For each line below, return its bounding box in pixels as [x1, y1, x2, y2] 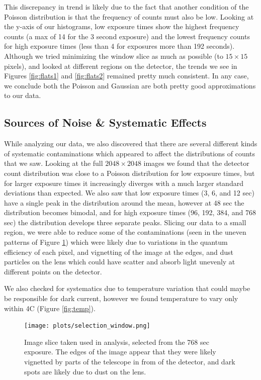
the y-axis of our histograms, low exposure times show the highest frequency [4, 21, 239, 32]
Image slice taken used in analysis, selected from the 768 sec [24, 336, 209, 347]
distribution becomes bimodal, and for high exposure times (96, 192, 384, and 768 [4, 207, 256, 218]
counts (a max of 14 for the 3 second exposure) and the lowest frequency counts [4, 31, 250, 41]
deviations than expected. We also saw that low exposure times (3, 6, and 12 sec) [4, 187, 254, 198]
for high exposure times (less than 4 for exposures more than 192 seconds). [4, 41, 235, 51]
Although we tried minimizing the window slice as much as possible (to [4, 50, 223, 61]
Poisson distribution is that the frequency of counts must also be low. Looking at [4, 11, 254, 22]
